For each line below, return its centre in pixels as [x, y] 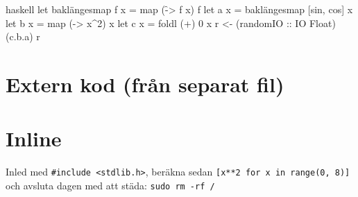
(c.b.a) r [23, 36]
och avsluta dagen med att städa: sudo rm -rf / [110, 185]
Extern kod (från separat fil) [145, 84]
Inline [34, 138]
